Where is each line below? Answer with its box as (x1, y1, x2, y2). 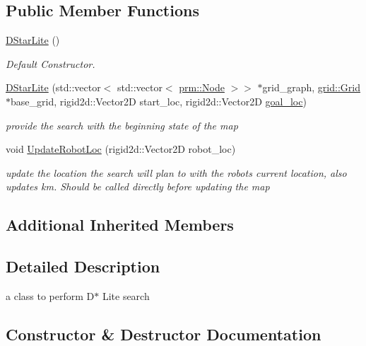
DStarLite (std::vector (6, 80, 101, 95)
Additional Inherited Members (6, 214, 234, 236)
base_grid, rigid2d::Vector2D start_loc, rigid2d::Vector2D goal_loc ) (11, 93, 307, 108)
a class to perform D (6, 288, 95, 303)
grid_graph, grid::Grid (262, 80, 360, 95)
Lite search (102, 288, 150, 303)
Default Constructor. (6, 56, 95, 71)
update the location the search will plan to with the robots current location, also (6, 165, 347, 180)
